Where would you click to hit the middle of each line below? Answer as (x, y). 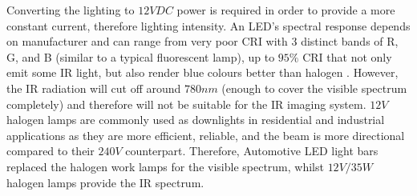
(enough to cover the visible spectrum (314, 88)
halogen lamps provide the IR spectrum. (105, 182)
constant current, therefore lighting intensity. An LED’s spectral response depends (208, 25)
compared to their (51, 151)
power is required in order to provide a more (286, 10)
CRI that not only (347, 56)
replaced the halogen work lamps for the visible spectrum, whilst (165, 166)
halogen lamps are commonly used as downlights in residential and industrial (196, 120)
